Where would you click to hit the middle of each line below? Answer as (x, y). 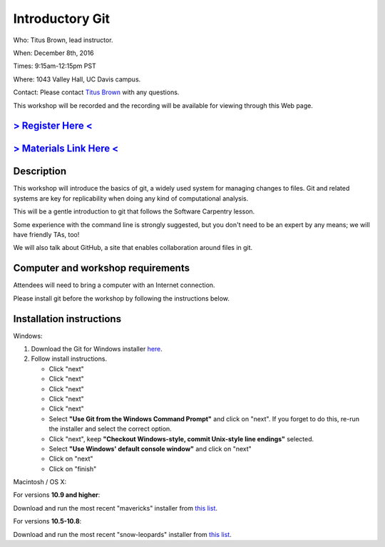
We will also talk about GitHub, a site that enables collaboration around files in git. (133, 248)
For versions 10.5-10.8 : (47, 521)
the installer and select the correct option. (111, 429)
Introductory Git (62, 19)
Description (40, 171)
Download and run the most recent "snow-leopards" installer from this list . (122, 534)
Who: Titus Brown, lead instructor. (63, 40)
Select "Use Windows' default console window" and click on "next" (150, 448)
